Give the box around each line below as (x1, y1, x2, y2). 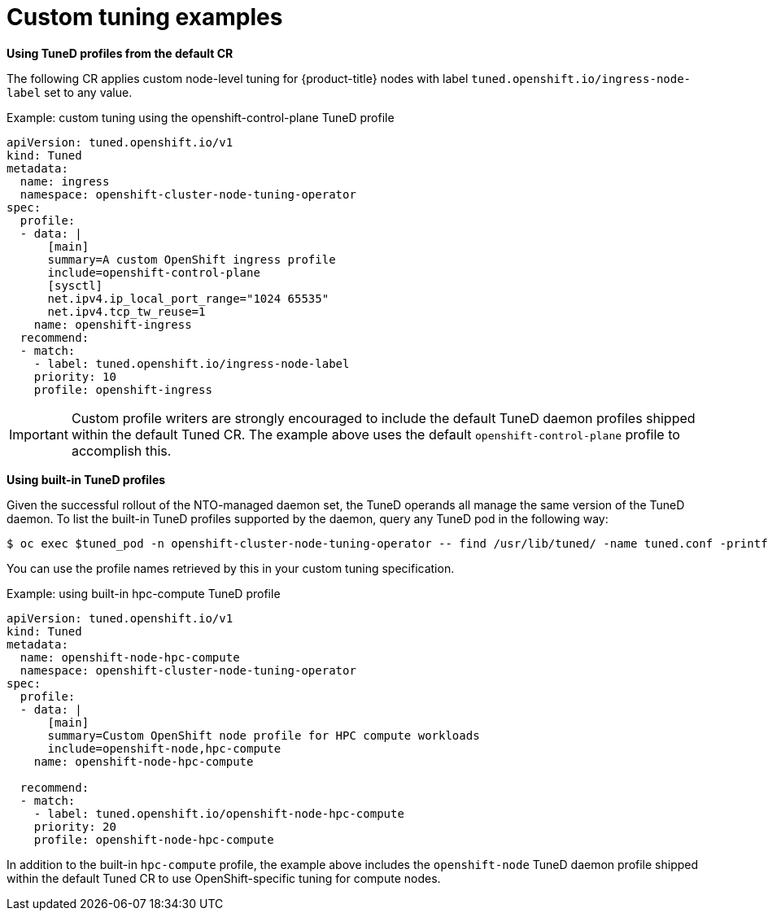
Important (9, 426, 68, 443)
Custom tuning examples (7, 3, 283, 31)
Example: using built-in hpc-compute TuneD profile (7, 586, 281, 600)
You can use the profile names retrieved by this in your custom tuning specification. (7, 561, 455, 575)
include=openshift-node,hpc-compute (47, 741, 281, 755)
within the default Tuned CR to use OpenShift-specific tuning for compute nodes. (7, 871, 441, 885)
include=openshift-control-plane (47, 265, 260, 279)
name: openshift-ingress (33, 317, 192, 331)
